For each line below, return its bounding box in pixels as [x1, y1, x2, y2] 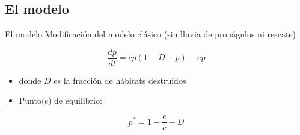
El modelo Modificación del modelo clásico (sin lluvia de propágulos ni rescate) [5, 28, 296, 40]
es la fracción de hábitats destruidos [54, 74, 186, 86]
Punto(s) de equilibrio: [19, 94, 102, 107]
